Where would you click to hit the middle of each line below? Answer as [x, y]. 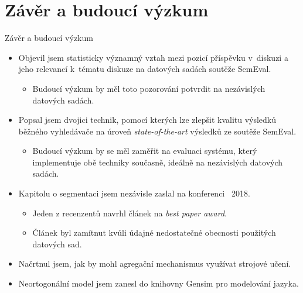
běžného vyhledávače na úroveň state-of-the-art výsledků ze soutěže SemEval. [157, 131]
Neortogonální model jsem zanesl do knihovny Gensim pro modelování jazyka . [159, 283]
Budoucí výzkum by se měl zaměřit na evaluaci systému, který [145, 151]
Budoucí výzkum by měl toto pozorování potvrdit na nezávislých [149, 88]
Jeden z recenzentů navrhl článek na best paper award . [130, 213]
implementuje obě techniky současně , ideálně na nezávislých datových [158, 162]
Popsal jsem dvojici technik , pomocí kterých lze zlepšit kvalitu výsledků [147, 120]
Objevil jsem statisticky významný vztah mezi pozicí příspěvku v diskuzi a [153, 57]
